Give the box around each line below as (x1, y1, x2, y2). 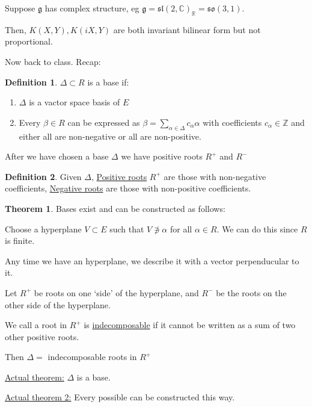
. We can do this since (216, 222, 298, 235)
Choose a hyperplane (5, 222, 82, 235)
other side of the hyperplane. (5, 298, 111, 311)
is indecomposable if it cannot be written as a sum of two (84, 318, 296, 331)
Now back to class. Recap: (5, 55, 101, 67)
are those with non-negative (164, 170, 266, 182)
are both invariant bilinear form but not (113, 23, 261, 36)
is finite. (5, 234, 35, 247)
